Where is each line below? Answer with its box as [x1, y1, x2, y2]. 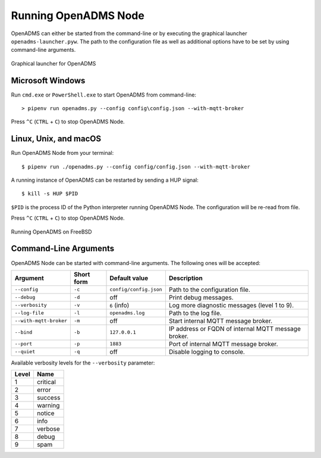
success [36, 394, 61, 402]
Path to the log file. [168, 309, 222, 317]
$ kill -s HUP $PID [21, 191, 78, 197]
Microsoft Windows [11, 75, 86, 86]
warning [36, 401, 60, 410]
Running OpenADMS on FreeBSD [11, 228, 92, 235]
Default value [109, 274, 149, 282]
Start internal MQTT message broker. [168, 316, 273, 325]
